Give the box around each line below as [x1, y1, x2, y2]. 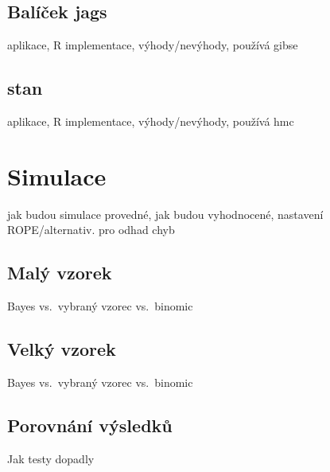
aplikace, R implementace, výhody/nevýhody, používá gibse [7, 37, 298, 53]
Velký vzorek [7, 337, 116, 361]
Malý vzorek [7, 260, 112, 285]
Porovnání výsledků [7, 412, 173, 437]
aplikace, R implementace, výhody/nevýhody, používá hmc [7, 113, 294, 129]
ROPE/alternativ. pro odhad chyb [7, 221, 175, 238]
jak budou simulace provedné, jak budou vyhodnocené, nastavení [7, 205, 324, 222]
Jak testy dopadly [7, 450, 95, 466]
